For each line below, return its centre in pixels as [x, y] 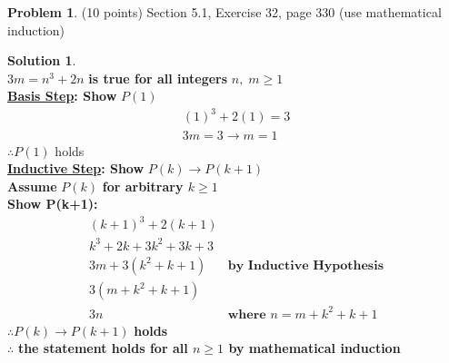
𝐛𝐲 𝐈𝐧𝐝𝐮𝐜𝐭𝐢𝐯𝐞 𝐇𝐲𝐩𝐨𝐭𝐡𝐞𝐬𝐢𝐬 [306, 265]
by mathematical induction [314, 348]
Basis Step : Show [62, 96]
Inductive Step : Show [76, 168]
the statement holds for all [103, 348]
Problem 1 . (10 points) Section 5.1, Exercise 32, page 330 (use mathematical [224, 12]
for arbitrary [143, 186]
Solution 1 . [42, 60]
